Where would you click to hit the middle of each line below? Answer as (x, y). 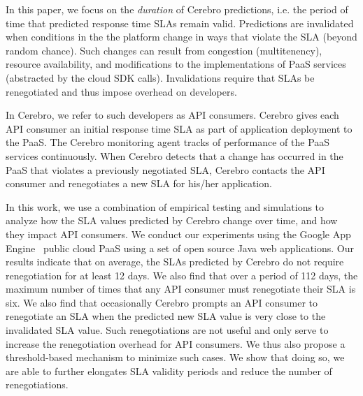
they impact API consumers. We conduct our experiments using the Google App (178, 234)
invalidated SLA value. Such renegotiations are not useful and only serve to (167, 330)
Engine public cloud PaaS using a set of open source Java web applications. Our (180, 248)
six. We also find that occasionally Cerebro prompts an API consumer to (162, 302)
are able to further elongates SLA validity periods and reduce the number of (169, 371)
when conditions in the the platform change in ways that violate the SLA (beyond (181, 37)
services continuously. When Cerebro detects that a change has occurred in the (175, 155)
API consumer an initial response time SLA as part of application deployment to (179, 128)
